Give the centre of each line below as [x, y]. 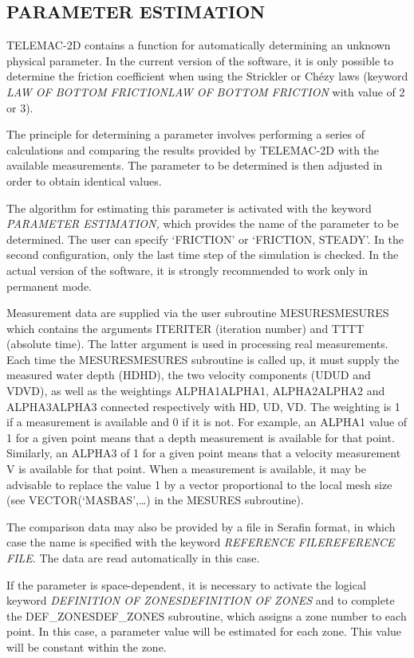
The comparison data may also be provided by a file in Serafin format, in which [201, 526]
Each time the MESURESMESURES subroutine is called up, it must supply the [203, 359]
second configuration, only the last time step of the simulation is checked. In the [203, 255]
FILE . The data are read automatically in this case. [133, 558]
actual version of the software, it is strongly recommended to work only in [187, 270]
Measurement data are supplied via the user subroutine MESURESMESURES [198, 313]
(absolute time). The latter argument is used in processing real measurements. [197, 344]
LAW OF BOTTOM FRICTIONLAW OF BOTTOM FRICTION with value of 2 [206, 91]
